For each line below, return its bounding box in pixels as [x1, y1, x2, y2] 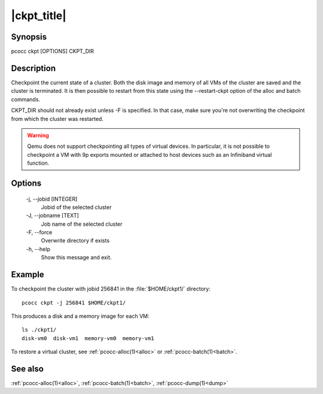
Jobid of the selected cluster [41, 204, 112, 211]
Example [11, 269, 44, 280]
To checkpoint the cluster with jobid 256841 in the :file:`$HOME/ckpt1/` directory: [11, 285, 211, 293]
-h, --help [26, 246, 50, 253]
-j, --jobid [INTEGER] [26, 195, 78, 202]
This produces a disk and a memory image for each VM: [11, 312, 150, 320]
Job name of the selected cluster [41, 220, 123, 228]
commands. [11, 96, 41, 103]
